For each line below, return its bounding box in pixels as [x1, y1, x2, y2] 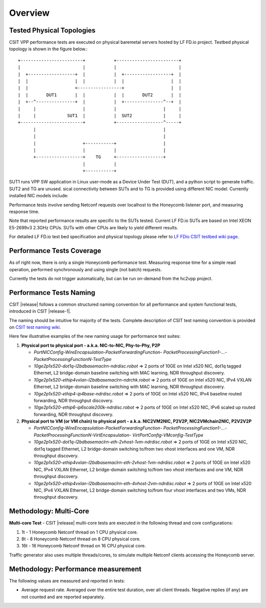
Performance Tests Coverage [9, 247, 101, 255]
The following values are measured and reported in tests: [9, 577, 125, 584]
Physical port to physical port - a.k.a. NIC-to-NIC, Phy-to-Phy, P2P [21, 342, 161, 348]
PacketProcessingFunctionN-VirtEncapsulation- [33, 432, 132, 438]
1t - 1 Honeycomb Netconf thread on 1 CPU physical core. [21, 529, 138, 535]
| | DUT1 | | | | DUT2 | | [18, 92, 182, 98]
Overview [9, 7, 50, 18]
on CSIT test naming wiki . [9, 324, 61, 330]
